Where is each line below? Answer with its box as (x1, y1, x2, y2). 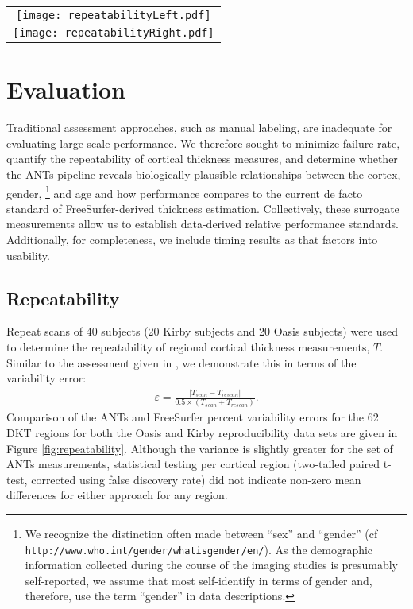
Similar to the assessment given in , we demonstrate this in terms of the (6, 354, 357, 370)
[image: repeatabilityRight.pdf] (13, 26, 214, 39)
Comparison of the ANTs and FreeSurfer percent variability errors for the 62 (6, 409, 379, 425)
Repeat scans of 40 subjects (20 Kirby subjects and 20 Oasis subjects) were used (6, 323, 399, 339)
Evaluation (6, 73, 125, 106)
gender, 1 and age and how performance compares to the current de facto (6, 182, 363, 201)
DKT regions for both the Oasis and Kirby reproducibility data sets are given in (6, 425, 398, 441)
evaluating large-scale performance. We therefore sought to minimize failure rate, (6, 134, 400, 151)
